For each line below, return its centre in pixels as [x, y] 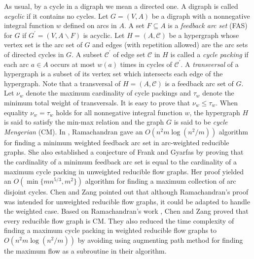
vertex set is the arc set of [43, 45]
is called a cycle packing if [209, 54]
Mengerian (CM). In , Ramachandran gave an [73, 131]
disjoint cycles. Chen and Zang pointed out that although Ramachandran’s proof [126, 192]
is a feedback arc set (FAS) [208, 25]
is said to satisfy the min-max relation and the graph [84, 122]
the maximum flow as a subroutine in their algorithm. [85, 251]
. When [227, 102]
